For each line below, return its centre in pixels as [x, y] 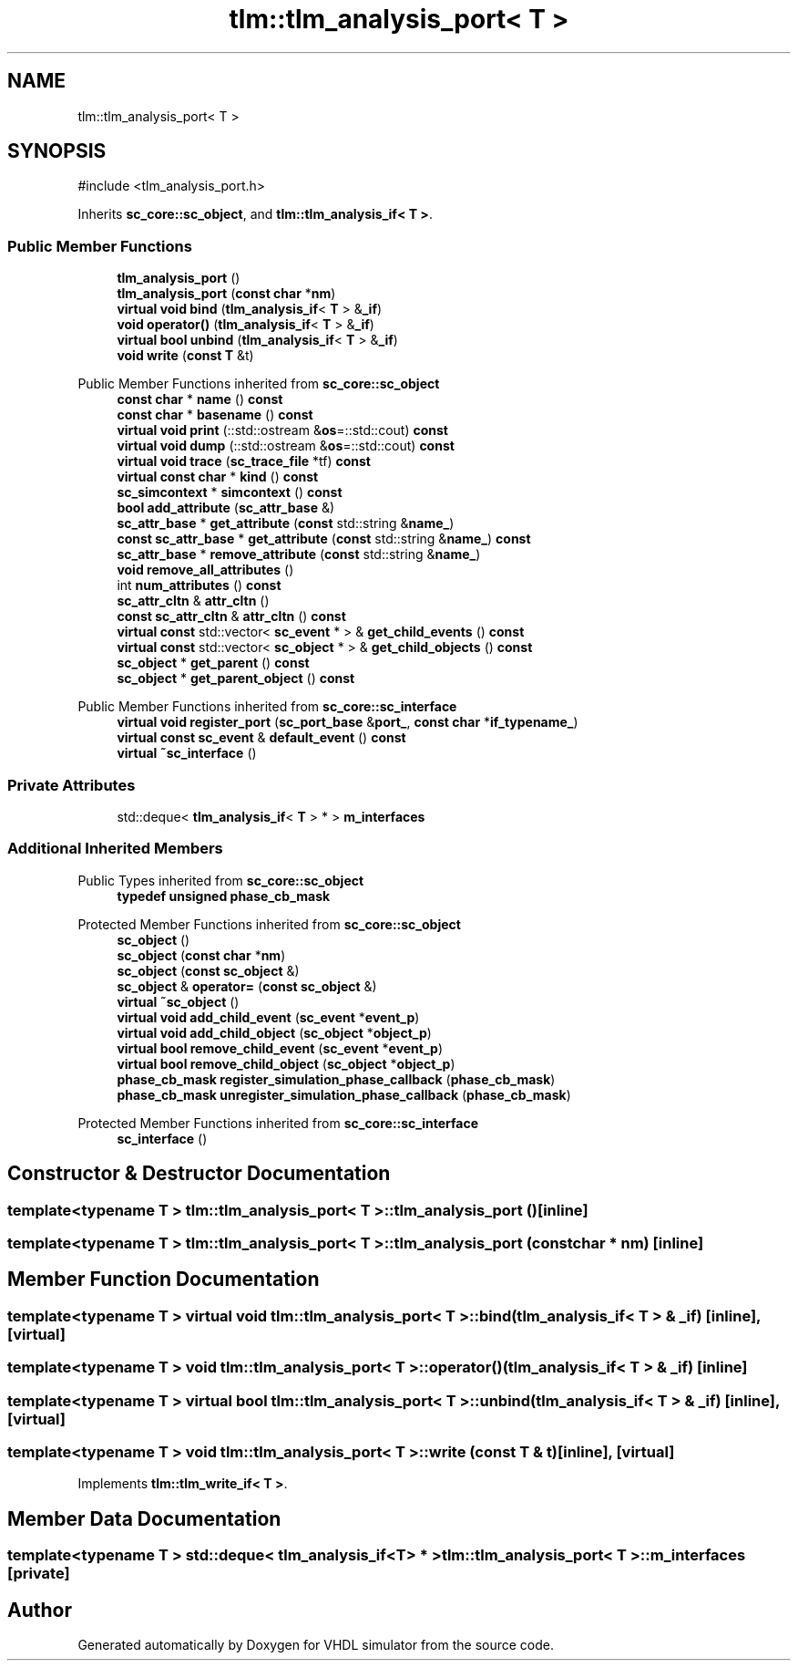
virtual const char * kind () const [218, 477]
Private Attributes [72, 785]
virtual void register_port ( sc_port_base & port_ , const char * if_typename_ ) [348, 722]
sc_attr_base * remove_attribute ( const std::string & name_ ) [299, 554]
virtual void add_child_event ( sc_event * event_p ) [268, 1017]
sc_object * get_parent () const [213, 663]
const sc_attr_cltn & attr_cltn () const [231, 616]
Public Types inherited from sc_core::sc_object [221, 880]
